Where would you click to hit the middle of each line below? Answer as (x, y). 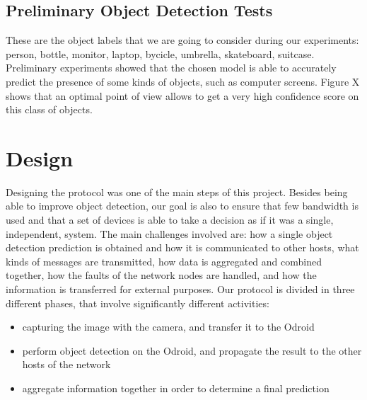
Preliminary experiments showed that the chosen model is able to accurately (171, 68)
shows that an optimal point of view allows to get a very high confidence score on (182, 95)
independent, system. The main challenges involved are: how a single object (169, 233)
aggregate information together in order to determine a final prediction (176, 388)
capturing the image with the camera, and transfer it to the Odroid (168, 327)
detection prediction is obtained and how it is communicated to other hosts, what (182, 247)
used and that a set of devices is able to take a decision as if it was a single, (170, 220)
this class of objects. (49, 109)
